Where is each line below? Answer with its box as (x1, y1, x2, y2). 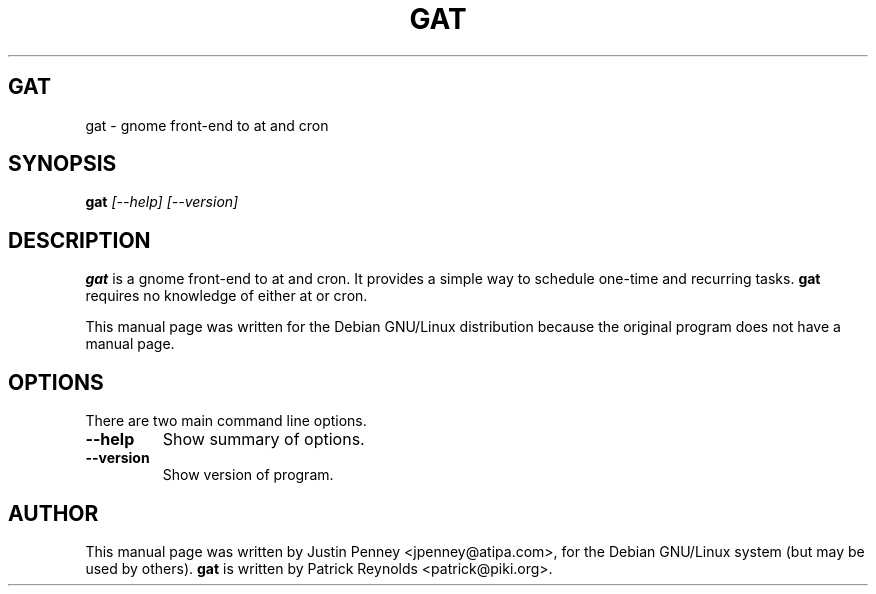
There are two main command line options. (85, 412, 367, 430)
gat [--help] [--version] (85, 193, 239, 211)
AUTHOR (8, 500, 99, 526)
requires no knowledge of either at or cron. (85, 287, 368, 305)
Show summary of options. (162, 429, 365, 450)
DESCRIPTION (8, 227, 151, 253)
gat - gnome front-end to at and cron (85, 116, 329, 134)
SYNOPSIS (8, 151, 117, 177)
